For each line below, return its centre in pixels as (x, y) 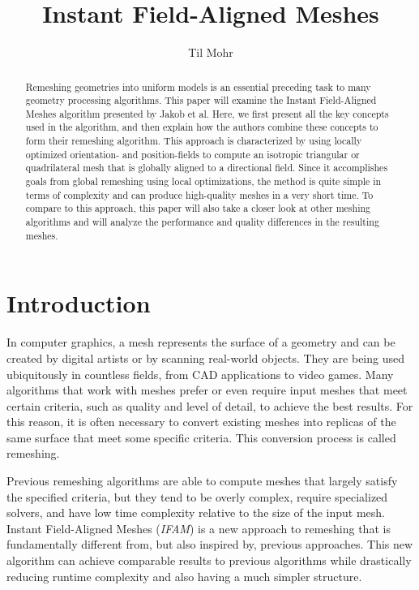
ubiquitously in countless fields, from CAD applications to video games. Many (200, 374)
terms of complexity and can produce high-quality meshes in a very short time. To (199, 194)
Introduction (79, 303)
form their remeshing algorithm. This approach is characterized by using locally (194, 141)
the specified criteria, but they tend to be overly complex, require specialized (197, 496)
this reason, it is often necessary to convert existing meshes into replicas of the (201, 422)
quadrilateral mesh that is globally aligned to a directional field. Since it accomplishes (207, 168)
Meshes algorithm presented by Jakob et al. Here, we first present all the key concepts (207, 113)
